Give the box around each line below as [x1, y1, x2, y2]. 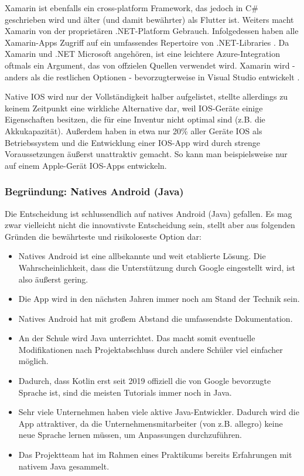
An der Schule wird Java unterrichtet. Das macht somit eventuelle [18, 332, 255, 344]
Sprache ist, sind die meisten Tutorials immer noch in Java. [18, 386, 232, 398]
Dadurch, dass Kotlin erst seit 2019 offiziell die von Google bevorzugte [18, 375, 271, 387]
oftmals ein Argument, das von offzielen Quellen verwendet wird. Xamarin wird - [5, 59, 295, 71]
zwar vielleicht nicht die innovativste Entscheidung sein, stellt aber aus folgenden [5, 219, 295, 231]
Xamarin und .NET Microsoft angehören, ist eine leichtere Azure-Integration [5, 47, 280, 60]
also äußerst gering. [18, 273, 88, 285]
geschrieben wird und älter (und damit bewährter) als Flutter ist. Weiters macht [5, 13, 294, 25]
